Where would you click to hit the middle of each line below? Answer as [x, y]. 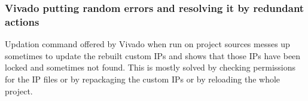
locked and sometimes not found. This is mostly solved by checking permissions [150, 67]
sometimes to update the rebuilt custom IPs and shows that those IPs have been [153, 55]
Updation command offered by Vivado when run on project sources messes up [147, 44]
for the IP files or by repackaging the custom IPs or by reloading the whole [143, 79]
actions [22, 21]
